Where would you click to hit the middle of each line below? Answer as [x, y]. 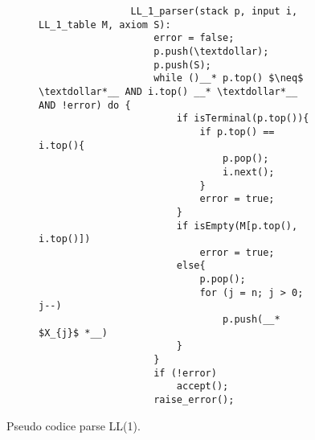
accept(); [202, 387]
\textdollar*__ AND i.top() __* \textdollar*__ [168, 91]
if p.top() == [237, 132]
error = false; [194, 38]
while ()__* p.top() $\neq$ [229, 78]
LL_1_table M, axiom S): [105, 25]
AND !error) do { [85, 105]
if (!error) [185, 373]
